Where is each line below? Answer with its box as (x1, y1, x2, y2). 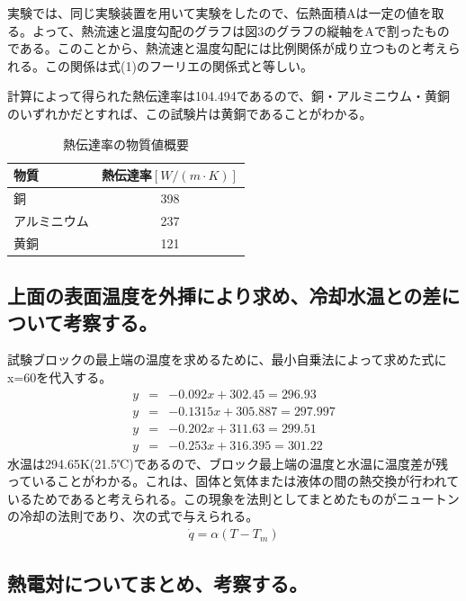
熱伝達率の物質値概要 (62, 134, 189, 153)
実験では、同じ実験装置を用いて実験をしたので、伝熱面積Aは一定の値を (7, 4, 432, 22)
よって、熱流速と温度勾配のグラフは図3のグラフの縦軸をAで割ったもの (31, 21, 450, 40)
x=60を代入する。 (7, 367, 112, 386)
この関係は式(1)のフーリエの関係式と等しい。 (44, 56, 313, 75)
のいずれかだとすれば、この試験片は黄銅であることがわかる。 (7, 103, 372, 122)
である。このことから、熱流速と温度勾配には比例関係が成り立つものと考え (7, 39, 448, 58)
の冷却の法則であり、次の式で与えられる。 (7, 507, 259, 525)
